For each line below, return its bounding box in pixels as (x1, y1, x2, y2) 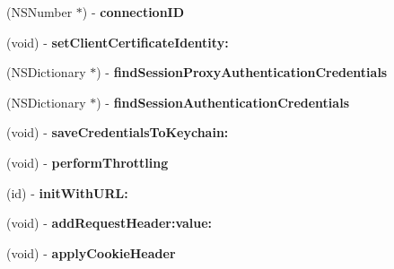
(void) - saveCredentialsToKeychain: (6, 123, 229, 142)
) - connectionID (82, 3, 185, 21)
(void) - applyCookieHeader (6, 243, 176, 262)
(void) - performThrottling (6, 152, 169, 171)
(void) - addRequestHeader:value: (6, 213, 213, 232)
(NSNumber (6, 3, 73, 21)
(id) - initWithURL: (6, 183, 128, 202)
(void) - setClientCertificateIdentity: (6, 32, 229, 51)
